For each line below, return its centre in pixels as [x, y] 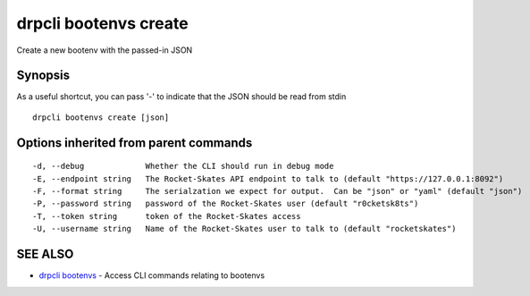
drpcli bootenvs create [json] [101, 117]
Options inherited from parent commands [135, 143]
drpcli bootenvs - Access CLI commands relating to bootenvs [152, 275]
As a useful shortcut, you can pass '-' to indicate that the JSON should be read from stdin [181, 97]
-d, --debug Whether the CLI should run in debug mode [183, 166]
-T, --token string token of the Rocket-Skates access [167, 216]
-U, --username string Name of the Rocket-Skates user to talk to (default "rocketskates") [244, 229]
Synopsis [43, 76]
